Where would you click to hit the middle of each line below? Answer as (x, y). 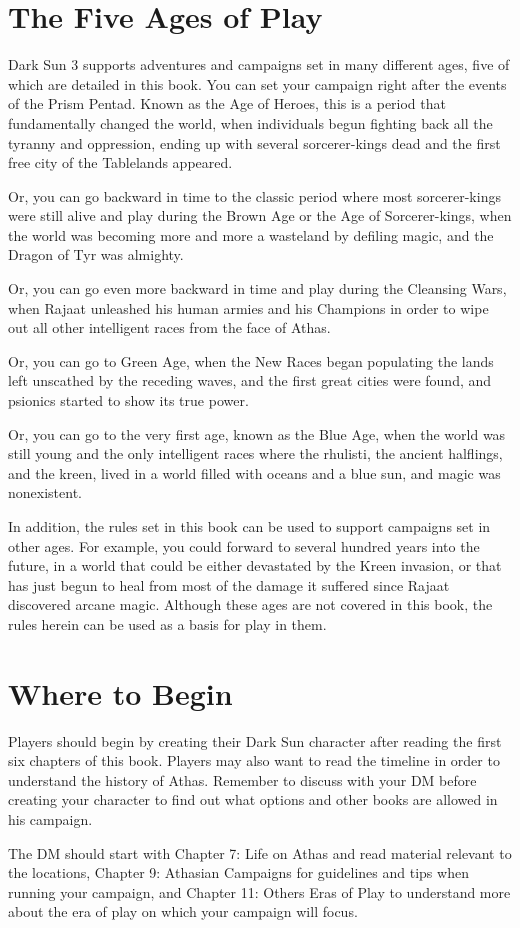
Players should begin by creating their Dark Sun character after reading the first (255, 740)
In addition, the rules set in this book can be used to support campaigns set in (249, 526)
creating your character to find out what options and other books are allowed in (253, 799)
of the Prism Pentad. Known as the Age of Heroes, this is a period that (227, 103)
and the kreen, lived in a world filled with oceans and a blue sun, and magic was (254, 472)
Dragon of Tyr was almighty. (96, 254)
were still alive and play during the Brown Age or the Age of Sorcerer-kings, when (260, 215)
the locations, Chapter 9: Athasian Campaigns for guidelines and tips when (238, 872)
